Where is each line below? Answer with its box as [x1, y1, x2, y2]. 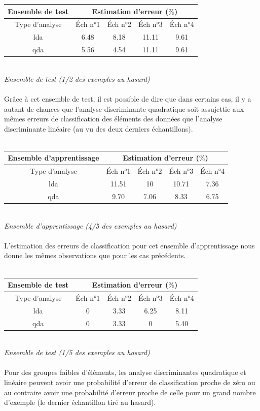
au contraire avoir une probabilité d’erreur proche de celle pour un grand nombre [4, 387, 256, 397]
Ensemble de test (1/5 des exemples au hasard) [4, 347, 150, 358]
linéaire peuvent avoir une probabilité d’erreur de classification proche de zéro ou [4, 377, 255, 388]
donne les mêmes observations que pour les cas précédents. [4, 250, 186, 261]
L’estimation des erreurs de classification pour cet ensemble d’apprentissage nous [4, 240, 255, 250]
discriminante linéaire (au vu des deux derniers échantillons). [4, 123, 193, 134]
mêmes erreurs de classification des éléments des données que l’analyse [4, 113, 222, 124]
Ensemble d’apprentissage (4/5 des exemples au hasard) [4, 220, 177, 231]
